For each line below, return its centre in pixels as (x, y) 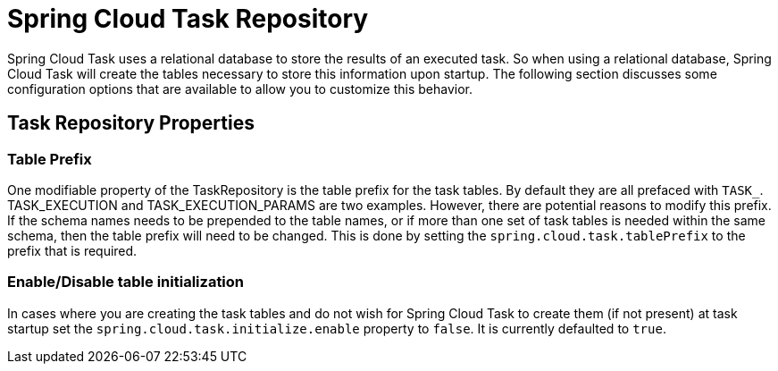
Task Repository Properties (131, 123)
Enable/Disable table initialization (126, 282)
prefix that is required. (72, 250)
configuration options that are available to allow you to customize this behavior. (240, 89)
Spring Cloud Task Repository (188, 19)
